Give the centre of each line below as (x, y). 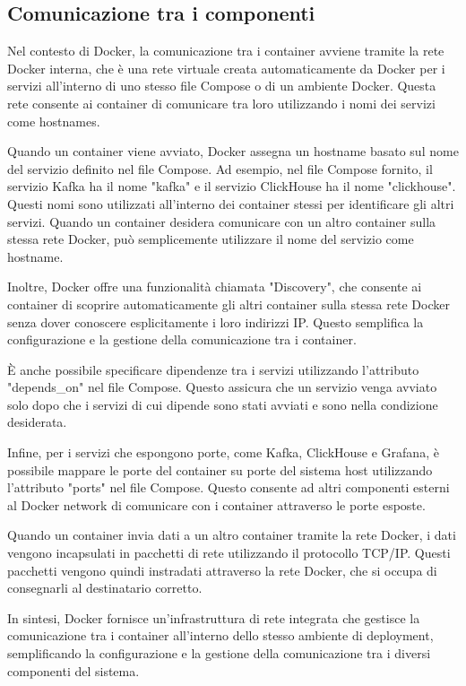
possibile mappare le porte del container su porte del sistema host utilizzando (220, 469)
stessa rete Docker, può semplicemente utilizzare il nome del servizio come (211, 239)
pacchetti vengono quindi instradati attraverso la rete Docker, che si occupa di (222, 570)
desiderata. (37, 422)
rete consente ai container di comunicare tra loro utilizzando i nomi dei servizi (221, 103)
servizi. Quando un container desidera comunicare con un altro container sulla (222, 221)
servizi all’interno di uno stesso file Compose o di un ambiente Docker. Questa (222, 86)
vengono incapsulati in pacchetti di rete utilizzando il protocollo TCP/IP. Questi (229, 553)
